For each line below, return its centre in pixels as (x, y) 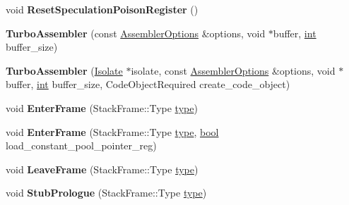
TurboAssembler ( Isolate (64, 70)
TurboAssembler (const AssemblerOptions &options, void (136, 33)
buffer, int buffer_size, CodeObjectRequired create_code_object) (148, 84)
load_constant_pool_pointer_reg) (81, 145)
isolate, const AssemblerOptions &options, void (233, 70)
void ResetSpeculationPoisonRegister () (102, 9)
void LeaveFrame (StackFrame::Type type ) (102, 169)
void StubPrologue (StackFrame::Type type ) (106, 193)
